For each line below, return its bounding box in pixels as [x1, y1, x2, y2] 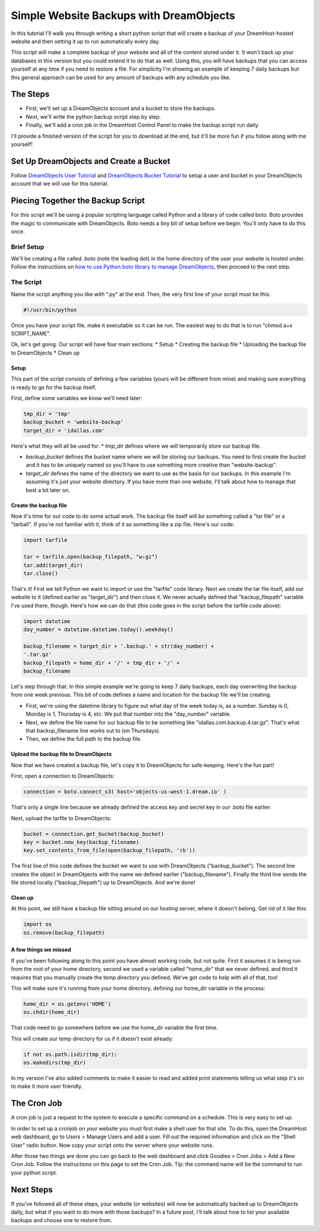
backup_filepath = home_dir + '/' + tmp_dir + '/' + [23, 659, 180, 666]
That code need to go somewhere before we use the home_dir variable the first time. [11, 1024, 218, 1031]
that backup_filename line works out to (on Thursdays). [25, 727, 161, 734]
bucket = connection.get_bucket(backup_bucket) [23, 830, 164, 837]
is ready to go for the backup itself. [11, 384, 97, 391]
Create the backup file [11, 502, 68, 509]
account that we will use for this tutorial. [11, 180, 109, 187]
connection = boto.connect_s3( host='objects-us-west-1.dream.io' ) [23, 789, 227, 795]
